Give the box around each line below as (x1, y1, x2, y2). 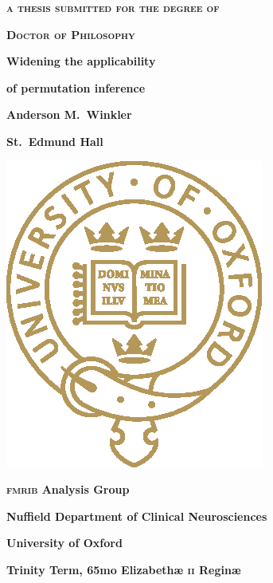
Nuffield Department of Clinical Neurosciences (6, 507, 267, 524)
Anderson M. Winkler (6, 106, 132, 123)
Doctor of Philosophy (6, 26, 135, 42)
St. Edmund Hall (6, 132, 103, 149)
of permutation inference (6, 79, 146, 96)
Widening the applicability (6, 53, 156, 69)
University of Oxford (6, 534, 123, 551)
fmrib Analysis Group (6, 481, 130, 498)
